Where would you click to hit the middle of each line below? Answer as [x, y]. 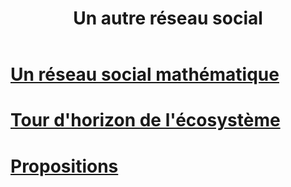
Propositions [64, 166]
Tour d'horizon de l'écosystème [145, 120]
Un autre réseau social [168, 18]
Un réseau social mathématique [145, 74]
